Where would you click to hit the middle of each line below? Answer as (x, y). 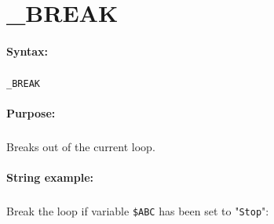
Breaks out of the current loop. (81, 147)
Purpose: (31, 113)
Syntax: (27, 51)
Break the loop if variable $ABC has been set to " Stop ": (138, 211)
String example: (50, 177)
